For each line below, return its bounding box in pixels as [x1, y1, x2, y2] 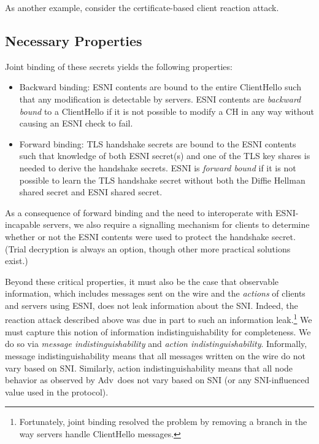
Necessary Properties [5, 31, 142, 50]
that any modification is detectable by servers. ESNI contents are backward [19, 92, 301, 105]
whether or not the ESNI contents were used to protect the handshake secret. [5, 230, 296, 243]
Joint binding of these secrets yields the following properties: [5, 60, 233, 72]
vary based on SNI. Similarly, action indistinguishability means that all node [5, 361, 293, 374]
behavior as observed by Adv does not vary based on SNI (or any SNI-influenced [5, 373, 310, 386]
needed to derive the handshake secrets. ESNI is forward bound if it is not [19, 161, 296, 174]
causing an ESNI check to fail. [19, 117, 133, 130]
